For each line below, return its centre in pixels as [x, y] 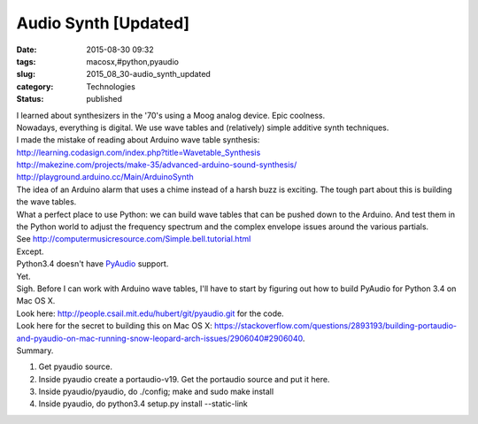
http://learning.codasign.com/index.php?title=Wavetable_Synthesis [139, 152]
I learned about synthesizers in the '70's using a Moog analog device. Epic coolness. [171, 115]
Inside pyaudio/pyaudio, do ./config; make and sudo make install [156, 392]
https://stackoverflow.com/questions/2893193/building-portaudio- [335, 326]
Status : [30, 99]
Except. [30, 251]
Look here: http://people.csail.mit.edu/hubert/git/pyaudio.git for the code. [150, 313]
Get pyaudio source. [75, 366]
